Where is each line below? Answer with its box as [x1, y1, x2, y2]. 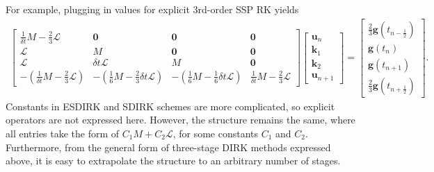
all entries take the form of [6, 126, 120, 140]
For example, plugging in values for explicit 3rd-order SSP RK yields [6, 2, 299, 16]
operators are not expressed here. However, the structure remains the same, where [6, 112, 355, 127]
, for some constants [172, 126, 259, 140]
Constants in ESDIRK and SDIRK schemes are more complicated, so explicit [6, 98, 335, 113]
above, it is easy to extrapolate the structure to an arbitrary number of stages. [6, 153, 341, 168]
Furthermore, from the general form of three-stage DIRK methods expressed [6, 139, 331, 154]
